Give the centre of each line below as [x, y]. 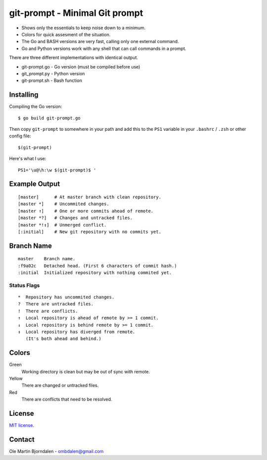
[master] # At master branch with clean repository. [90, 197]
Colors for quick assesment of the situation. [66, 34]
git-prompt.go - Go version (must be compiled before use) [81, 66]
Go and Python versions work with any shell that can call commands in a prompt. [104, 48]
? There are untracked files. [56, 304]
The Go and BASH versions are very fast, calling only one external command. [100, 42]
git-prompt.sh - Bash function [52, 81]
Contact [22, 439]
